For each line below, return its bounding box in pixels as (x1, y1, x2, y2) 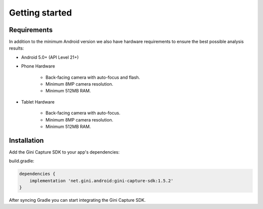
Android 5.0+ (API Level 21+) (21, 54, 79, 60)
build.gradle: (9, 158, 35, 164)
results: (9, 45, 24, 51)
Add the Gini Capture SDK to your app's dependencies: (9, 149, 120, 155)
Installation (9, 136, 44, 144)
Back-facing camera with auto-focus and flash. (45, 74, 140, 80)
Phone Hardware (21, 63, 56, 69)
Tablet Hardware (21, 99, 55, 104)
